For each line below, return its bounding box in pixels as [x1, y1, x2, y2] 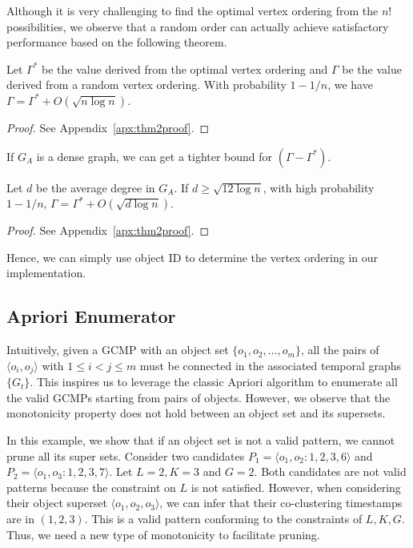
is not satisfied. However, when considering [190, 478, 401, 495]
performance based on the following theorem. [6, 34, 227, 50]
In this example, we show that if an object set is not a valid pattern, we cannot [6, 431, 395, 448]
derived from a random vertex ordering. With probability [6, 76, 287, 93]
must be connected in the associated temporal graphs [139, 357, 402, 373]
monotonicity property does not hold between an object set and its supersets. [6, 405, 386, 421]
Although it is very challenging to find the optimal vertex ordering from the [6, 2, 379, 18]
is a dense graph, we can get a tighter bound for [36, 147, 273, 164]
